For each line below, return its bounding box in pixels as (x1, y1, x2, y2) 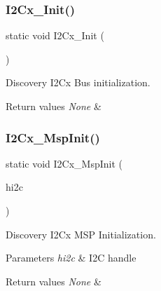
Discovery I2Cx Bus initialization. (6, 75, 150, 90)
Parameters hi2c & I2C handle (6, 250, 136, 265)
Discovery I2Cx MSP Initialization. (6, 226, 156, 241)
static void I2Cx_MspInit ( (6, 156, 122, 170)
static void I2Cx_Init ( (6, 28, 104, 43)
